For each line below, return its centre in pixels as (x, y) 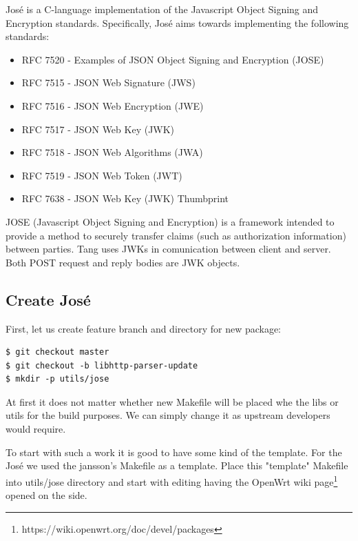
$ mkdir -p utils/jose (57, 379)
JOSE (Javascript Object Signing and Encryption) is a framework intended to (170, 221)
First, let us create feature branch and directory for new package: (144, 328)
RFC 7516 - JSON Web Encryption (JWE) (113, 105)
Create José (48, 299)
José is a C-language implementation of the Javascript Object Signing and (162, 9)
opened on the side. (46, 495)
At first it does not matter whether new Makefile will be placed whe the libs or (172, 401)
